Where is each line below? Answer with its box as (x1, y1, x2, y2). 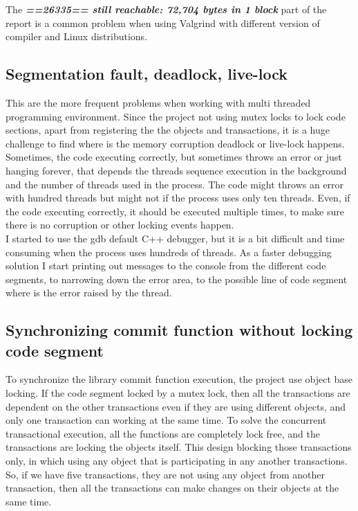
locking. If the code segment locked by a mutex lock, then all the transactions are (6, 386, 350, 400)
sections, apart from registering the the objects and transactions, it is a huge (6, 123, 330, 137)
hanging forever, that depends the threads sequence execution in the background (6, 163, 347, 177)
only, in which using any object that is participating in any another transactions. (6, 454, 348, 468)
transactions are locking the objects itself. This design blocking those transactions (6, 440, 352, 454)
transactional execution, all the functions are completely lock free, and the (6, 426, 320, 440)
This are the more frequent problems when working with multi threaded (6, 95, 311, 109)
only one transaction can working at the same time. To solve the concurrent (6, 413, 327, 427)
